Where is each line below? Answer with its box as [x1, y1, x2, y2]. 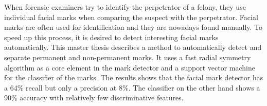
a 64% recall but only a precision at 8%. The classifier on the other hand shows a [4, 82, 260, 93]
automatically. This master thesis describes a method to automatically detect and [4, 42, 262, 52]
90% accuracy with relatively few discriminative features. [4, 92, 184, 103]
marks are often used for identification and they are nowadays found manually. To [4, 22, 263, 32]
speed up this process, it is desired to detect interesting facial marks [4, 31, 219, 42]
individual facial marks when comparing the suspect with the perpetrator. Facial [4, 11, 258, 22]
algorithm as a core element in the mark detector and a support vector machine [4, 62, 256, 73]
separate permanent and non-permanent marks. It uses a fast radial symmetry [4, 51, 251, 62]
